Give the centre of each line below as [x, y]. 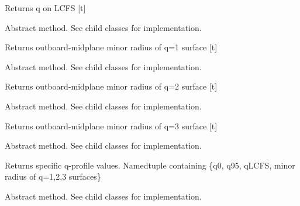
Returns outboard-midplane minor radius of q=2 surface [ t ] [111, 86]
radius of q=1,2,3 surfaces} [53, 176]
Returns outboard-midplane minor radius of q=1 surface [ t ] [111, 47]
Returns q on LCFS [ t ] [45, 8]
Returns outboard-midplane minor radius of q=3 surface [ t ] [111, 126]
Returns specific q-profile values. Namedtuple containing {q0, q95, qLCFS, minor [150, 165]
